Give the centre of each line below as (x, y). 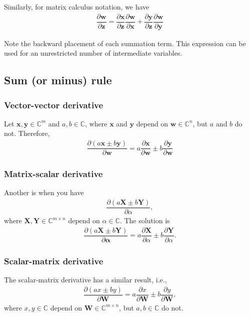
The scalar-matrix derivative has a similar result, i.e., (85, 279)
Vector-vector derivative (54, 105)
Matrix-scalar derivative (53, 174)
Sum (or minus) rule (58, 80)
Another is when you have (44, 192)
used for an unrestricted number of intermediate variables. (93, 53)
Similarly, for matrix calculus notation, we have (77, 7)
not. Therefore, (27, 133)
